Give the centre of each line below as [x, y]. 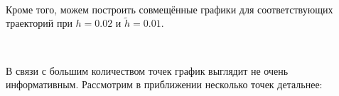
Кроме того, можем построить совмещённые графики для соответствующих [169, 9]
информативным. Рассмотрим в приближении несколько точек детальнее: [164, 84]
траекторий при [39, 23]
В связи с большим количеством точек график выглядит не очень [147, 70]
